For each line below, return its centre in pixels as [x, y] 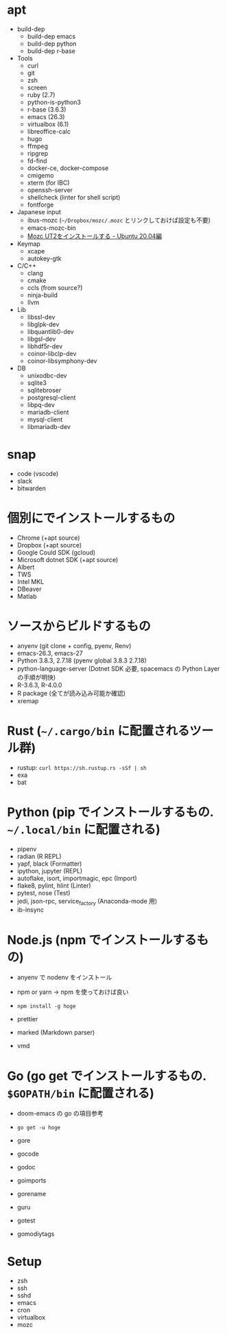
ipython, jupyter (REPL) [50, 871]
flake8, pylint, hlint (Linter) [54, 885]
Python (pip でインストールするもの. [110, 812]
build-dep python [52, 43]
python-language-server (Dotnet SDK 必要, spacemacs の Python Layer [118, 668]
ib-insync [31, 910]
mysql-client [45, 419]
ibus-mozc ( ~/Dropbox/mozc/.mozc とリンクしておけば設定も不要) [119, 220]
